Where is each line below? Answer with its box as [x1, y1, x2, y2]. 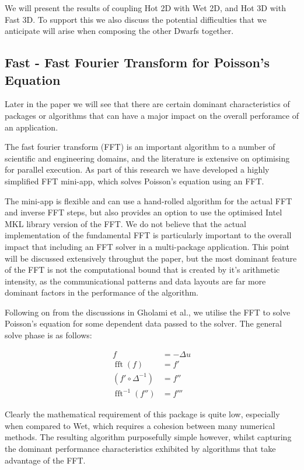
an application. [5, 121, 58, 133]
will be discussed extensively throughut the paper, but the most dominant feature [5, 252, 297, 264]
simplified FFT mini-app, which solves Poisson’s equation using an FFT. [5, 174, 264, 187]
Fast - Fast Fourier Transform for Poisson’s [5, 53, 270, 71]
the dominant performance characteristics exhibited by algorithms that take [5, 442, 276, 455]
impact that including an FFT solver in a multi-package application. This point [5, 240, 289, 252]
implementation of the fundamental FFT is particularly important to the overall [5, 229, 292, 241]
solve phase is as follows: [5, 329, 92, 341]
